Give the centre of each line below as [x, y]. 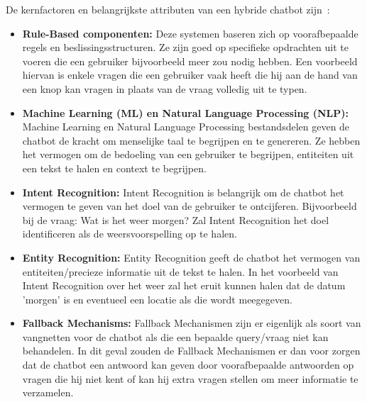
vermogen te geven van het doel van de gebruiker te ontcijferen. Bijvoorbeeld [190, 206]
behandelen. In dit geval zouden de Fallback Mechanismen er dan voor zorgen [191, 351]
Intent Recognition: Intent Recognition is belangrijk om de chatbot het [183, 192]
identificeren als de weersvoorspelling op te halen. [130, 234]
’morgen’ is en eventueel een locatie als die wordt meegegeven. [157, 299]
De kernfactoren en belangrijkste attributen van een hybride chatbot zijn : [168, 9]
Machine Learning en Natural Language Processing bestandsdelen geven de [186, 127]
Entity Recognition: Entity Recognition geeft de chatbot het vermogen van [191, 257]
